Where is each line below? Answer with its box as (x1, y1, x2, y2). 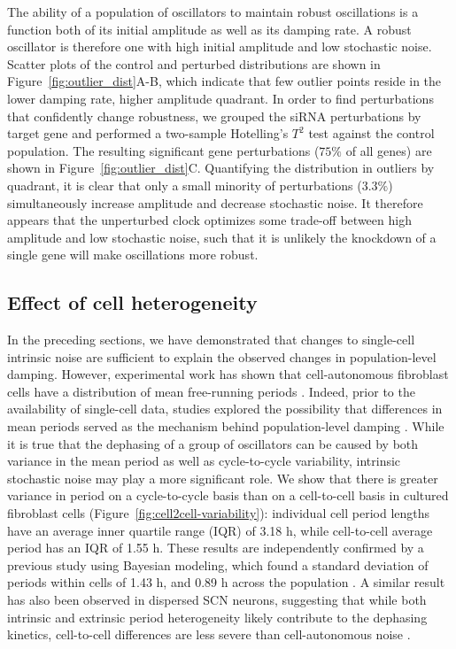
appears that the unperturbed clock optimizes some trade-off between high (7, 211, 412, 229)
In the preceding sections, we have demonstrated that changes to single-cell (7, 330, 415, 349)
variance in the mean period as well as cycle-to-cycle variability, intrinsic (7, 452, 401, 470)
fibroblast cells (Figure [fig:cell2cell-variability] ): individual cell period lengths (7, 504, 430, 522)
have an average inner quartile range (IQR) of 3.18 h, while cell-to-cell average (7, 521, 433, 539)
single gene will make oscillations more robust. (7, 245, 259, 264)
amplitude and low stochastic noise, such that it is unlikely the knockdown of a (7, 228, 437, 246)
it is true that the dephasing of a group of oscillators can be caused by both (7, 434, 419, 452)
